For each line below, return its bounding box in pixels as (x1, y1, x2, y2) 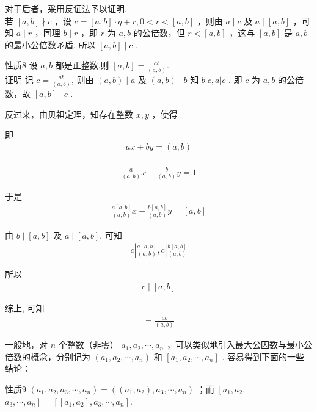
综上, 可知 (5, 301, 45, 314)
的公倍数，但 (133, 26, 185, 39)
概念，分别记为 (30, 350, 90, 363)
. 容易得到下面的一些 (222, 350, 305, 363)
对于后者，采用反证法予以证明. (5, 2, 127, 15)
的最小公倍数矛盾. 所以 (5, 38, 96, 51)
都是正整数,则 (55, 59, 109, 71)
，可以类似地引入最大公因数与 (166, 338, 286, 351)
